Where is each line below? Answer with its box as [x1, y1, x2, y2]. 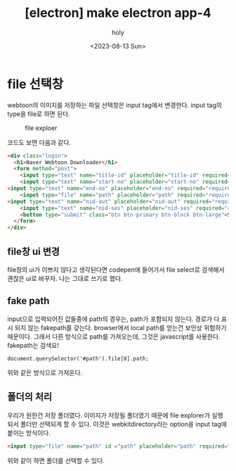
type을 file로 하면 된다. [7, 109, 70, 118]
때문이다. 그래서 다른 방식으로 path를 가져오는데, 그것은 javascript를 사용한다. [7, 332, 221, 341]
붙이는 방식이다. [7, 428, 51, 437]
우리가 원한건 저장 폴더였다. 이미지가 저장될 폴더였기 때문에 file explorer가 [7, 410, 211, 420]
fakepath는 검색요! [7, 341, 60, 349]
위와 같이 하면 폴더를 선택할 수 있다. [7, 456, 105, 465]
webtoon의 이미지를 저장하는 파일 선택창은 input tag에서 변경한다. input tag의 [7, 101, 223, 109]
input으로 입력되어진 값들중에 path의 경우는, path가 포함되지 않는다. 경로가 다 [7, 315, 220, 323]
